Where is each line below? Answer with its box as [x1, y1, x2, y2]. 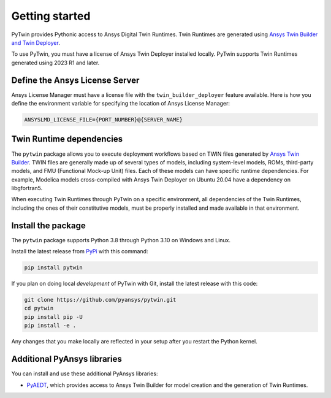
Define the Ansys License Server [11, 75, 140, 85]
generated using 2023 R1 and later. [11, 59, 100, 66]
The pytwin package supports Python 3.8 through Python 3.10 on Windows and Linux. [11, 236, 231, 243]
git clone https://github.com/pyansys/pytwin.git [24, 296, 177, 304]
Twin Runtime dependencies [11, 134, 123, 144]
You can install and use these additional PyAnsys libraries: [11, 370, 158, 377]
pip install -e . [24, 322, 77, 329]
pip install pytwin [24, 264, 83, 271]
